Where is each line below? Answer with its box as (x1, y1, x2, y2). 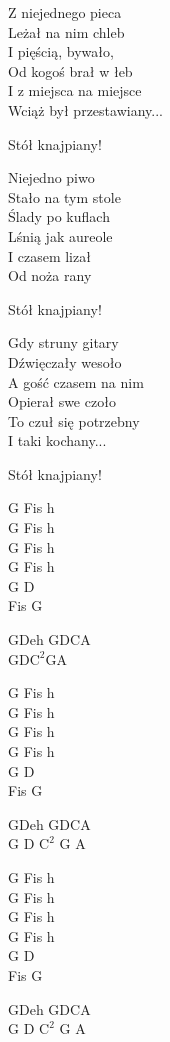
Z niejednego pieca (8, 2, 122, 22)
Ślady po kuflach (8, 206, 110, 227)
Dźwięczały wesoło (8, 351, 122, 372)
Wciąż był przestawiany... (8, 99, 163, 120)
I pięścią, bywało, (8, 41, 114, 62)
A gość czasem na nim (8, 371, 144, 392)
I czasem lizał (8, 245, 91, 266)
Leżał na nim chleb (8, 21, 125, 42)
